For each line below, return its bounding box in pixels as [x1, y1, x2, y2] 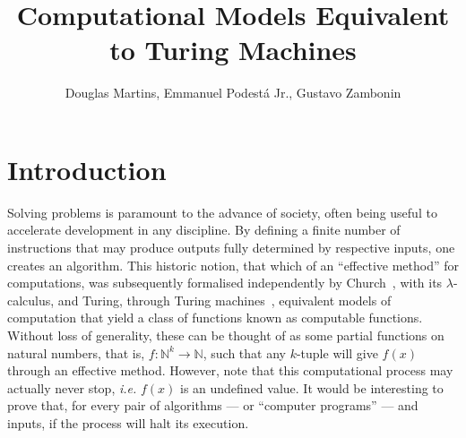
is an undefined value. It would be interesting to [179, 378, 444, 397]
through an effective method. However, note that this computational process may [7, 361, 453, 380]
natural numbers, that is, [7, 343, 145, 362]
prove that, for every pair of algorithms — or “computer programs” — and [7, 396, 419, 415]
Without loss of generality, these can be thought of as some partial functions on [7, 326, 444, 344]
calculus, [7, 290, 55, 309]
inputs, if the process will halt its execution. [7, 413, 249, 432]
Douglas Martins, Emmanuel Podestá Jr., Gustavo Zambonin [65, 83, 401, 102]
